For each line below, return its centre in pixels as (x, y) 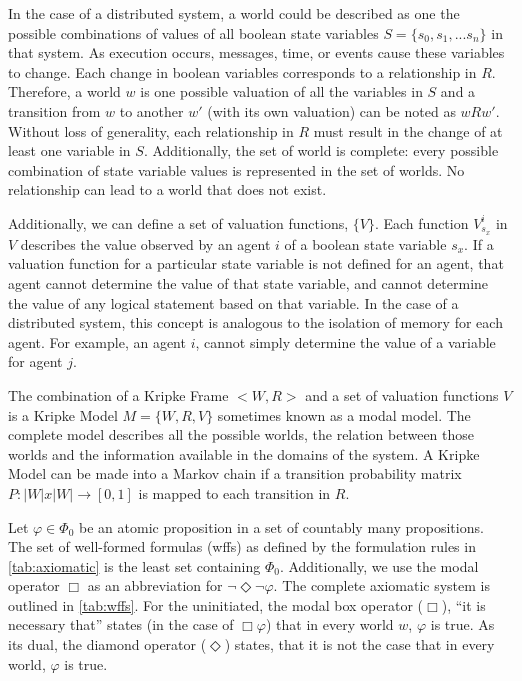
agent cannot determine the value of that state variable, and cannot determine (248, 282)
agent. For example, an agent (97, 341)
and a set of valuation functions (402, 394)
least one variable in (69, 150)
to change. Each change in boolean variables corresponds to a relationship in (242, 71)
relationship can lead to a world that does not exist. (167, 189)
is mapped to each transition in (234, 492)
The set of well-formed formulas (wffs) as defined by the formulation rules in (242, 546)
